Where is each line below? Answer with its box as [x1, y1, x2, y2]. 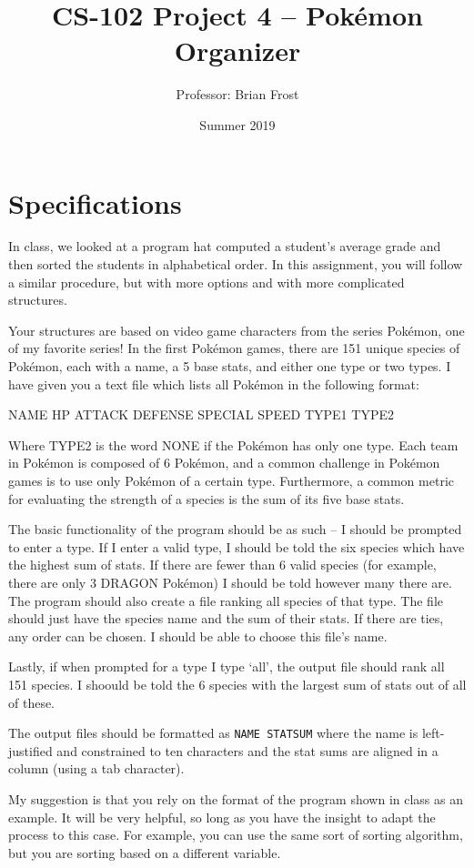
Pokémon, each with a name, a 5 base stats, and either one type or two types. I [8, 357, 451, 375]
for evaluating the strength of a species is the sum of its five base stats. [8, 489, 405, 508]
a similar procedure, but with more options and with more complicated [8, 272, 405, 291]
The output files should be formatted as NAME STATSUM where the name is [8, 723, 419, 742]
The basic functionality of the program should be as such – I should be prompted [8, 520, 462, 539]
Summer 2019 [199, 115, 276, 134]
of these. [8, 692, 55, 712]
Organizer [174, 32, 301, 69]
